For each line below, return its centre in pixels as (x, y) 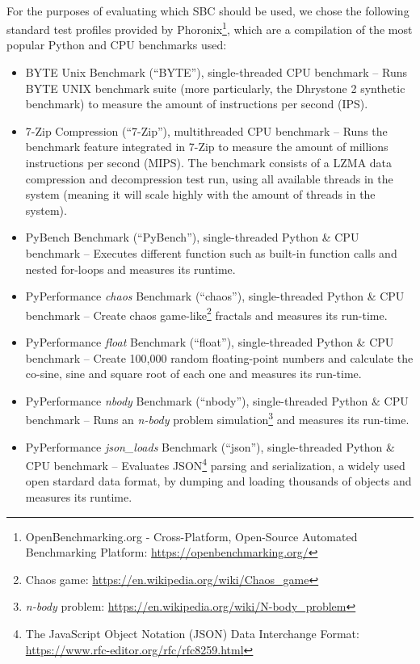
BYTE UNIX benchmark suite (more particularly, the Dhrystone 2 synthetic (215, 88)
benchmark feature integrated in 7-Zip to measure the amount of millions (207, 147)
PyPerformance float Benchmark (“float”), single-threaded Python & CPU (210, 342)
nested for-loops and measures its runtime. (130, 269)
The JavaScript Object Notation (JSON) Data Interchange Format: (192, 634)
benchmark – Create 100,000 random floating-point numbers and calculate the (219, 357)
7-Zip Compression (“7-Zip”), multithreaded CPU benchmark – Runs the (206, 130)
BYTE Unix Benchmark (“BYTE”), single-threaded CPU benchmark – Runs (216, 72)
